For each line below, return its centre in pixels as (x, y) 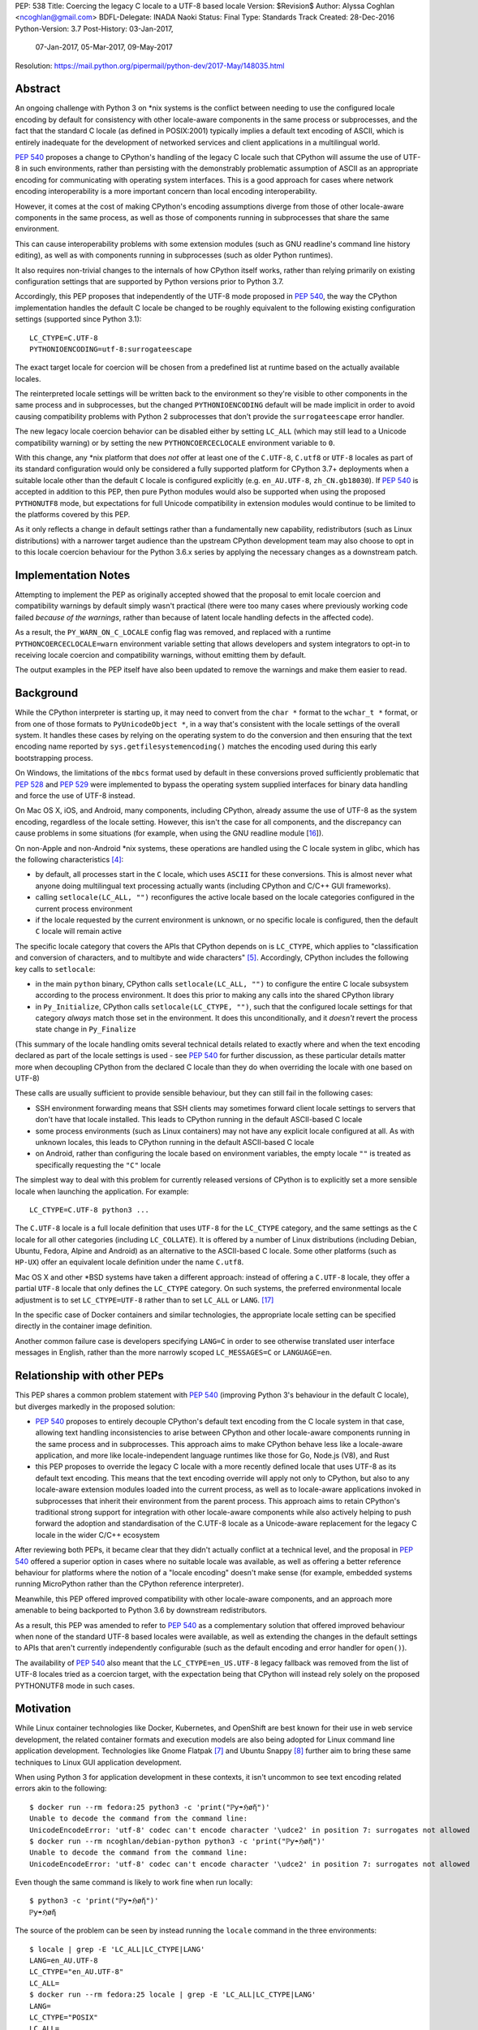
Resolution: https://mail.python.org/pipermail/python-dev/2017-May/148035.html (150, 66)
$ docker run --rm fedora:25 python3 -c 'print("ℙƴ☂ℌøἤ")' (150, 1807)
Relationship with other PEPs (89, 1376)
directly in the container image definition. (84, 1326)
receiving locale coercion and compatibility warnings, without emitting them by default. (161, 655)
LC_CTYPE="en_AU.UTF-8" (77, 1972)
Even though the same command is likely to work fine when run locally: (134, 1882)
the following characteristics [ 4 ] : (69, 859)
